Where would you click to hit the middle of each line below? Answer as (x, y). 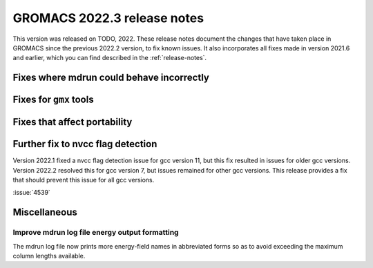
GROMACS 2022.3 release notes (108, 18)
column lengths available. (49, 256)
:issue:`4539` (32, 193)
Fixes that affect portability (73, 122)
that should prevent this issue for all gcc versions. (84, 180)
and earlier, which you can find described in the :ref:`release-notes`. (110, 58)
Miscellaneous (45, 212)
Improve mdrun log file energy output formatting (96, 233)
